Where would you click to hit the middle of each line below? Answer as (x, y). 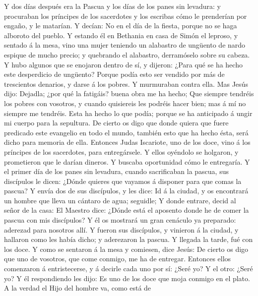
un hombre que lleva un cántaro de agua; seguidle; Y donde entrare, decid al (120, 200)
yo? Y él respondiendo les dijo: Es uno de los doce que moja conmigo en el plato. (127, 278)
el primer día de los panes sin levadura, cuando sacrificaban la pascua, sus (116, 171)
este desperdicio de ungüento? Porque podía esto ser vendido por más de (114, 74)
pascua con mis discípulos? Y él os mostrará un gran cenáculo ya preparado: (120, 220)
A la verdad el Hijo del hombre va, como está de (78, 288)
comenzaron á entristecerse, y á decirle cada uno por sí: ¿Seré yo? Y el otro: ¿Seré (129, 268)
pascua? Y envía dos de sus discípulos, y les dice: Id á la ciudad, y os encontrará (126, 191)
